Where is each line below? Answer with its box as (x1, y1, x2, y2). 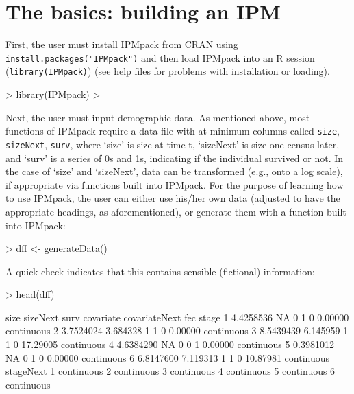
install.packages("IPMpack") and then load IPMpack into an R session (5, 50, 315, 65)
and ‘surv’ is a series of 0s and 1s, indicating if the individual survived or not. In (5, 150, 344, 165)
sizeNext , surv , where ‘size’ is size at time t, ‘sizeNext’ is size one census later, (5, 137, 340, 151)
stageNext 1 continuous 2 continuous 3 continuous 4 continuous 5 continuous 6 (5, 364, 336, 378)
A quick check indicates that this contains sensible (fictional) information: (5, 264, 315, 278)
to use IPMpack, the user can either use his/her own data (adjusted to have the (5, 191, 340, 205)
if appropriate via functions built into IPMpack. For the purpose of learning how (5, 177, 344, 192)
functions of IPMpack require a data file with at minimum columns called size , (5, 124, 340, 138)
